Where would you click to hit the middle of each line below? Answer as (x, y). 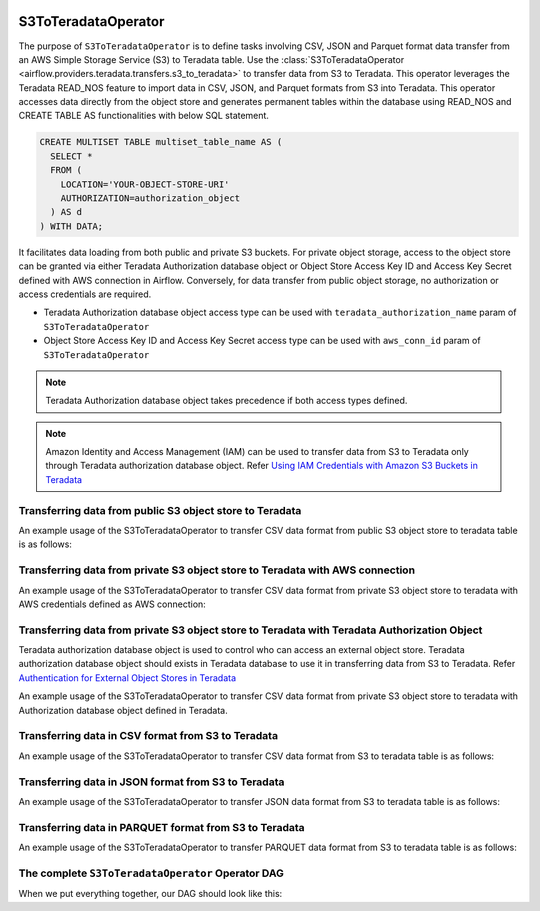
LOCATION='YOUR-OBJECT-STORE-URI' (145, 184)
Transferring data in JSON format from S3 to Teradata (151, 782)
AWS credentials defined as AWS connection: (112, 604)
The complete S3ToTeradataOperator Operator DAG (151, 873)
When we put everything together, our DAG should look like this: (150, 894)
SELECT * (71, 156)
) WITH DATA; (71, 226)
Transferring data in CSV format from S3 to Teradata (148, 736)
